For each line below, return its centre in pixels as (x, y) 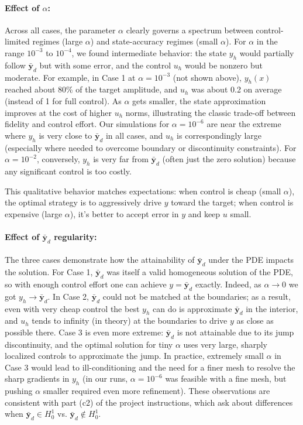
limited (17, 41)
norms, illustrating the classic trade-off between (211, 112)
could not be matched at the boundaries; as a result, (197, 296)
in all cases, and (134, 135)
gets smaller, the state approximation (199, 100)
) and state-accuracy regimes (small (154, 41)
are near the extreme (244, 124)
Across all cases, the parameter (60, 30)
